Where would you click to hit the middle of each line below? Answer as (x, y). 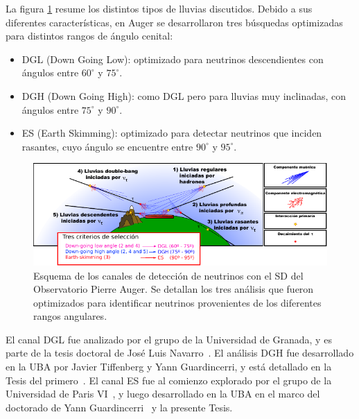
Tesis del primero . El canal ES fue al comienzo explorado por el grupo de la (169, 380)
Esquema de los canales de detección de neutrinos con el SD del (168, 275)
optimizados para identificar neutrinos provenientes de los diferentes (177, 302)
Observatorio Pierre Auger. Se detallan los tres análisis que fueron (174, 289)
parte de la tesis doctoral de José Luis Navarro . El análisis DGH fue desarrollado (180, 353)
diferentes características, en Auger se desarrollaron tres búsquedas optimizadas (174, 22)
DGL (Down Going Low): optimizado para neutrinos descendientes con (173, 59)
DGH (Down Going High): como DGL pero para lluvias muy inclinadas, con (184, 95)
